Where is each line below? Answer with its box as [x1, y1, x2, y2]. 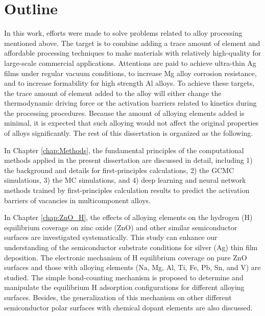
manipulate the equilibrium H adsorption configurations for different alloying [4, 282, 245, 293]
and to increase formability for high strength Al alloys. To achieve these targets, [4, 78, 255, 88]
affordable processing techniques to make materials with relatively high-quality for [4, 47, 261, 58]
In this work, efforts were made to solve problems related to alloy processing [4, 28, 243, 38]
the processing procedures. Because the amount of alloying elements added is [4, 107, 245, 118]
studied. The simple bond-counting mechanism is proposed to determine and [4, 272, 244, 282]
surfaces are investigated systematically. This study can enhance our [4, 232, 218, 242]
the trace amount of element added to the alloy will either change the [4, 87, 222, 98]
